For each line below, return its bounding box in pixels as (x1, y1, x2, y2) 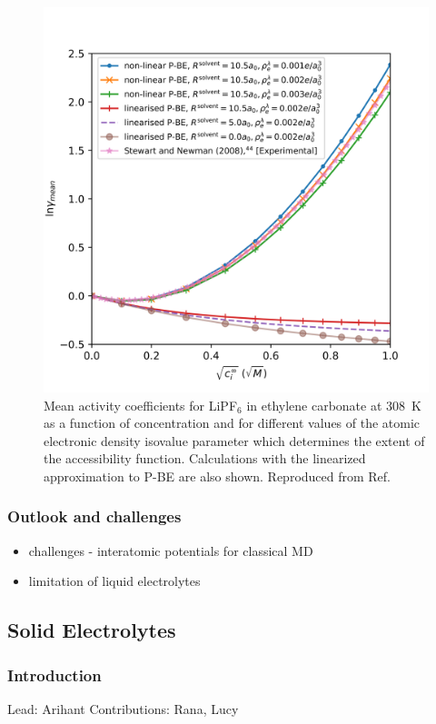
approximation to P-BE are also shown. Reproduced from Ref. (44, 466, 391, 485)
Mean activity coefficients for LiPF (44, 395, 238, 414)
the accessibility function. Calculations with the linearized (44, 449, 366, 468)
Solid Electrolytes (7, 616, 176, 644)
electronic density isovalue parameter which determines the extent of (44, 431, 425, 450)
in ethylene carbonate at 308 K (246, 395, 421, 414)
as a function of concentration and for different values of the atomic (44, 413, 421, 432)
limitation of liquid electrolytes (28, 571, 201, 590)
